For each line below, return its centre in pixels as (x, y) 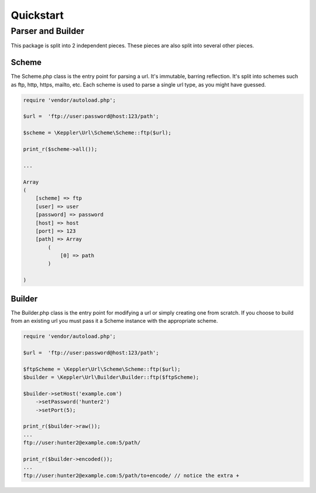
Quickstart (37, 15)
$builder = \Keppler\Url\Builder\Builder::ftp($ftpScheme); (111, 377)
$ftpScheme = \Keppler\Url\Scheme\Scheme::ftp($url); (102, 369)
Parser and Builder (48, 31)
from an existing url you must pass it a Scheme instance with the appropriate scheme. (114, 321)
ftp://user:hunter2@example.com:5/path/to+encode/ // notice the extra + (131, 475)
